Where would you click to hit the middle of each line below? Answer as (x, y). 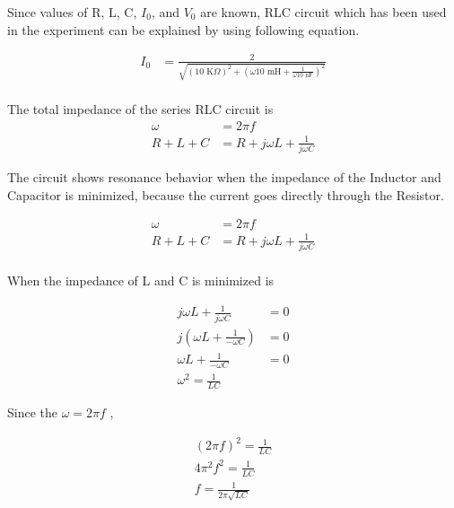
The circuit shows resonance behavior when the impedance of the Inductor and (224, 176)
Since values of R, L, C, (72, 12)
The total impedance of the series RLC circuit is (140, 109)
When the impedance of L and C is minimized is (141, 280)
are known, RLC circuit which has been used (323, 12)
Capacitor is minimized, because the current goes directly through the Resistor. (226, 194)
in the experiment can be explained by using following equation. (183, 29)
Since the (32, 412)
